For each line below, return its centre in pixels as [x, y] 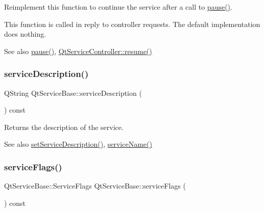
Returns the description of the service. [64, 127]
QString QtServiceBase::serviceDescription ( [73, 92]
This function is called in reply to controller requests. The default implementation [132, 24]
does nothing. [25, 34]
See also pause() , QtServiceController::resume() [78, 51]
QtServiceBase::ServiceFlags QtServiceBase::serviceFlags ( [95, 186]
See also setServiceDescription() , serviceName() [78, 144]
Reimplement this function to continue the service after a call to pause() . [118, 7]
